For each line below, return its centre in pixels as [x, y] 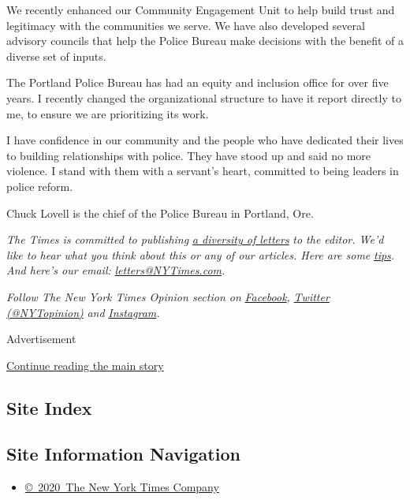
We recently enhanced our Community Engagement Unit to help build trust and [201, 9]
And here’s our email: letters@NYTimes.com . [116, 270]
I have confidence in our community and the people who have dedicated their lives [205, 140]
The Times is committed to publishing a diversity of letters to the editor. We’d [195, 239]
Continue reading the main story [85, 365]
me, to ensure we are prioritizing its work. [108, 113]
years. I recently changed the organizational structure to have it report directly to [204, 97]
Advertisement [41, 339]
